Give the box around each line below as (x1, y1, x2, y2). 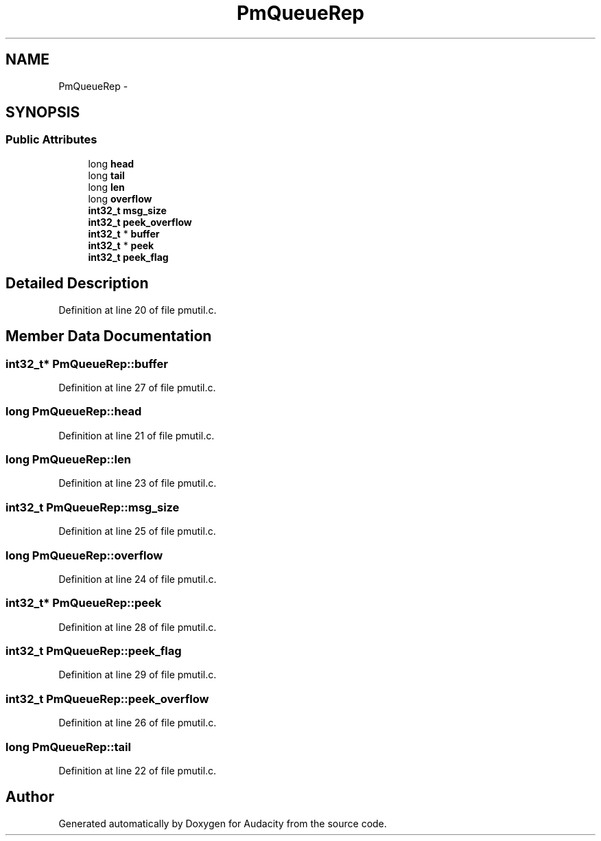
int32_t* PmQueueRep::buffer (5, 356, 168, 371)
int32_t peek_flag (88, 251, 169, 263)
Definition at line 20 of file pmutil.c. (58, 303, 217, 316)
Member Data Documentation (5, 327, 212, 345)
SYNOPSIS (5, 104, 80, 122)
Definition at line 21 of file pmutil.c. (58, 429, 215, 441)
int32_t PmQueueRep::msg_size (5, 500, 180, 514)
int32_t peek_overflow (88, 216, 192, 228)
